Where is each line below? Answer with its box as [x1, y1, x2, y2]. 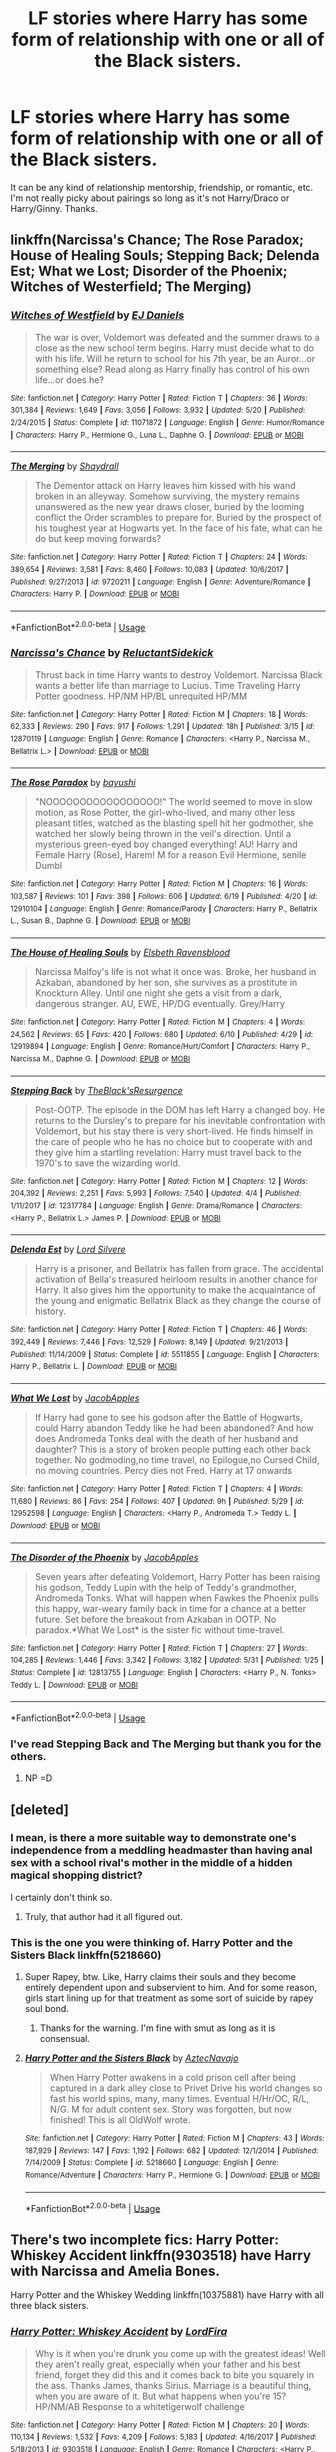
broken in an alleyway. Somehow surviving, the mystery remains [34, 490, 300, 502]
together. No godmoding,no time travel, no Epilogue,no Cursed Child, [34, 1453, 320, 1466]
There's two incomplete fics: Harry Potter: [10, 2231, 280, 2248]
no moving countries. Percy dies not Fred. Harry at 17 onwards [34, 1464, 293, 1476]
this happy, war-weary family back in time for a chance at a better [34, 1602, 307, 1614]
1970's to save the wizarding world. [34, 1157, 181, 1169]
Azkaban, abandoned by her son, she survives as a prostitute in [34, 977, 298, 989]
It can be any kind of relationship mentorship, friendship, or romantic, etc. [10, 181, 314, 193]
